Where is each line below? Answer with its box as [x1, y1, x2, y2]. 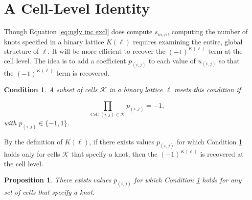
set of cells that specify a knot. [4, 187, 95, 197]
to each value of [148, 56, 196, 66]
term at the [208, 46, 243, 56]
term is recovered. [56, 68, 110, 78]
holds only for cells [4, 149, 60, 159]
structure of [4, 46, 39, 56]
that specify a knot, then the [71, 149, 158, 159]
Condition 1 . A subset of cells [4, 84, 98, 95]
